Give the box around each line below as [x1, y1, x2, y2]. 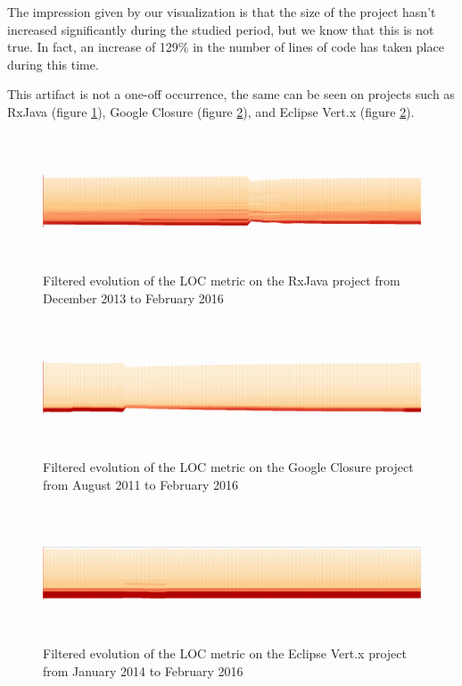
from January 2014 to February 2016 [43, 661, 243, 680]
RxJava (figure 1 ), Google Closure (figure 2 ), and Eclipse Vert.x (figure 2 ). [7, 102, 415, 120]
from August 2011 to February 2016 [43, 475, 238, 493]
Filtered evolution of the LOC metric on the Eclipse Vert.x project [43, 644, 407, 663]
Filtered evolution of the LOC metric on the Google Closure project [43, 458, 414, 476]
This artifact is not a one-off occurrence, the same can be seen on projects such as [7, 85, 455, 103]
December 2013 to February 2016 [43, 288, 224, 307]
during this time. [7, 54, 99, 73]
